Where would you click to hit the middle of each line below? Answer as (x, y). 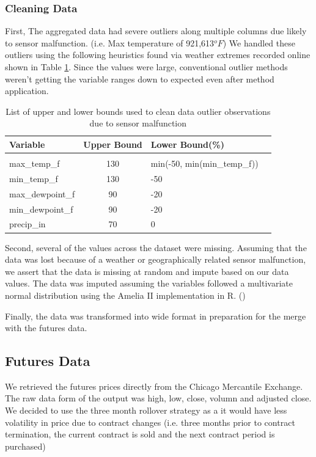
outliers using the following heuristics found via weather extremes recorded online (158, 55)
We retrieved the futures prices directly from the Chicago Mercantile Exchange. (154, 386)
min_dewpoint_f (41, 209)
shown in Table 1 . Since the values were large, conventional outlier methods (146, 67)
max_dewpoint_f (42, 193)
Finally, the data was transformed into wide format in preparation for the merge (156, 316)
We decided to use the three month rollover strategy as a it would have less (146, 410)
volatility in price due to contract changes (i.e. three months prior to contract (150, 422)
